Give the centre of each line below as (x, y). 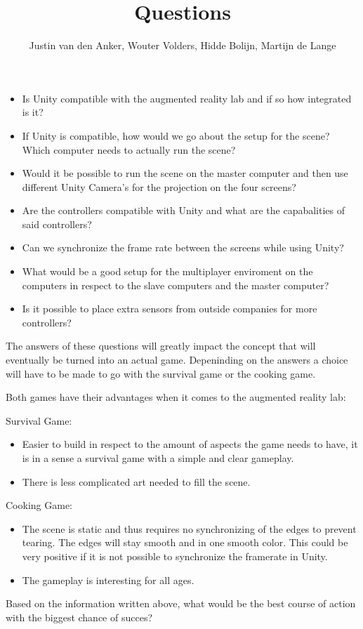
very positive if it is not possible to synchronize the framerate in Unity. (175, 556)
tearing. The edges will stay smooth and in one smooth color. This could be (185, 542)
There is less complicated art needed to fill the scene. (136, 481)
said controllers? (57, 224)
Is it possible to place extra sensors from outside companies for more (170, 309)
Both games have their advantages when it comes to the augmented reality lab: (176, 397)
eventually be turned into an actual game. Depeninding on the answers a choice (177, 360)
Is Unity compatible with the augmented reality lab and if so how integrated (187, 98)
